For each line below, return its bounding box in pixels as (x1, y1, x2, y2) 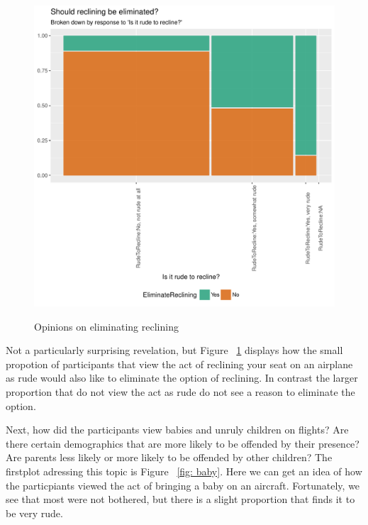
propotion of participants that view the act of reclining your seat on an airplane (6, 356, 353, 371)
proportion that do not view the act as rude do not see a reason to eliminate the (6, 384, 355, 399)
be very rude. (6, 505, 63, 520)
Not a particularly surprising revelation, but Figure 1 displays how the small (6, 343, 343, 358)
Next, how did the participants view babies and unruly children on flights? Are (6, 422, 349, 437)
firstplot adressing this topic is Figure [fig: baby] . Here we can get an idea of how (6, 463, 362, 478)
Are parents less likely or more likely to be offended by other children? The (6, 450, 333, 465)
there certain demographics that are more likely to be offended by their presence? (6, 436, 359, 451)
